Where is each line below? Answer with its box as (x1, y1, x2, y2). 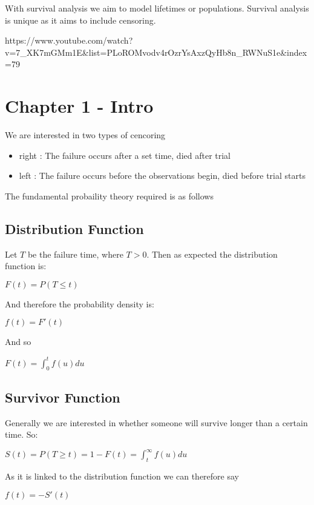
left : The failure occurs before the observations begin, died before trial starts (19, 169, 306, 182)
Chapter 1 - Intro (5, 93, 154, 118)
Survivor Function (5, 387, 120, 406)
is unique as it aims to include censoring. (5, 13, 156, 26)
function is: (5, 259, 47, 272)
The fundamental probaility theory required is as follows (5, 189, 214, 202)
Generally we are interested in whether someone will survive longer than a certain (5, 416, 308, 429)
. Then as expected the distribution (146, 247, 278, 260)
